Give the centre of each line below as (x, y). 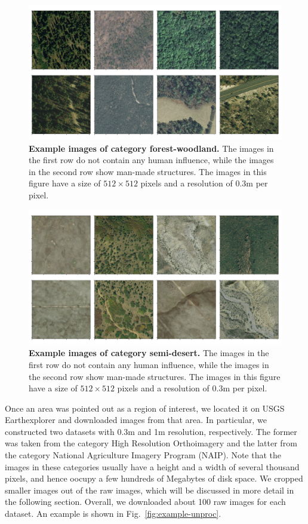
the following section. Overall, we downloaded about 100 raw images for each (145, 502)
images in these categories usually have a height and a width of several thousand (152, 466)
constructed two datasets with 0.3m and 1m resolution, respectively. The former (151, 431)
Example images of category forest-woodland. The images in (151, 148)
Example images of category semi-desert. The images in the (149, 353)
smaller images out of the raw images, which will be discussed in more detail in (150, 490)
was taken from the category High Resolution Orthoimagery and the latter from (151, 443)
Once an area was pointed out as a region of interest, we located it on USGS (145, 408)
